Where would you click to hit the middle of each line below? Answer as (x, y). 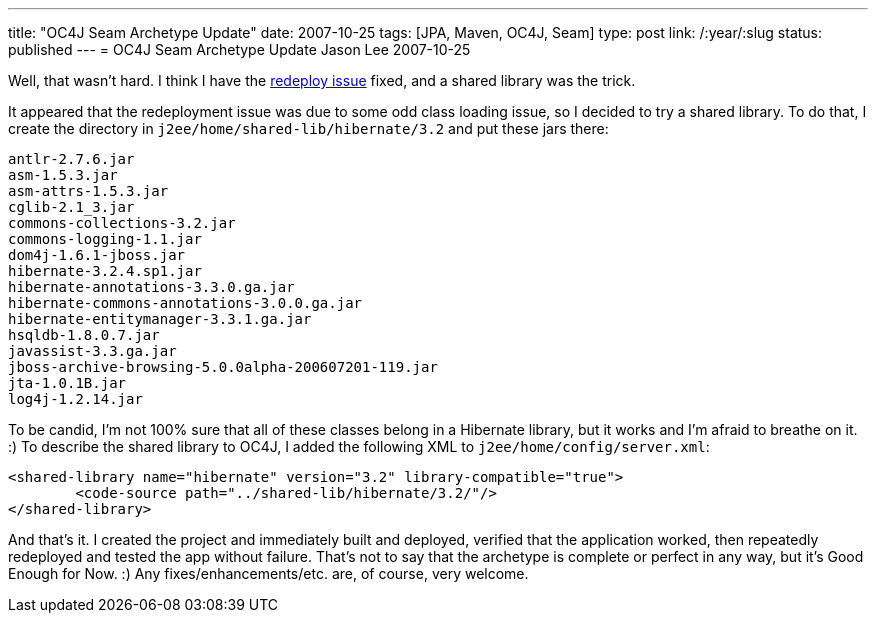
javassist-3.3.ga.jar (92, 351)
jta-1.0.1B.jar (67, 383)
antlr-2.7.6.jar (71, 159)
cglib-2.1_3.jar (71, 207)
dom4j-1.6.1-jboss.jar (97, 255)
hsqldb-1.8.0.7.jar (84, 335)
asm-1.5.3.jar (63, 175)
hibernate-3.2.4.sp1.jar (105, 271)
